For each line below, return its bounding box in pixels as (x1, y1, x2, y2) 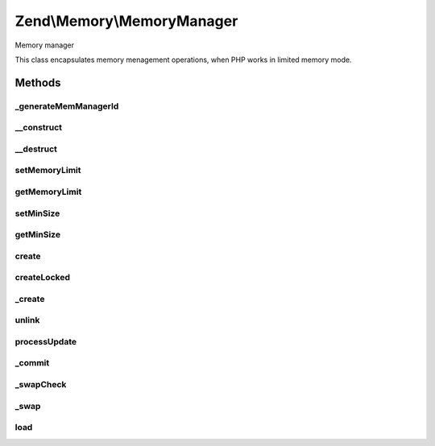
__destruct (14, 143, 58, 155)
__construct (14, 122, 63, 133)
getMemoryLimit (14, 186, 82, 197)
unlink (14, 315, 40, 326)
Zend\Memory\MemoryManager (14, 12, 238, 30)
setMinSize (14, 208, 60, 219)
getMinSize (14, 229, 60, 241)
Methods (14, 76, 61, 89)
